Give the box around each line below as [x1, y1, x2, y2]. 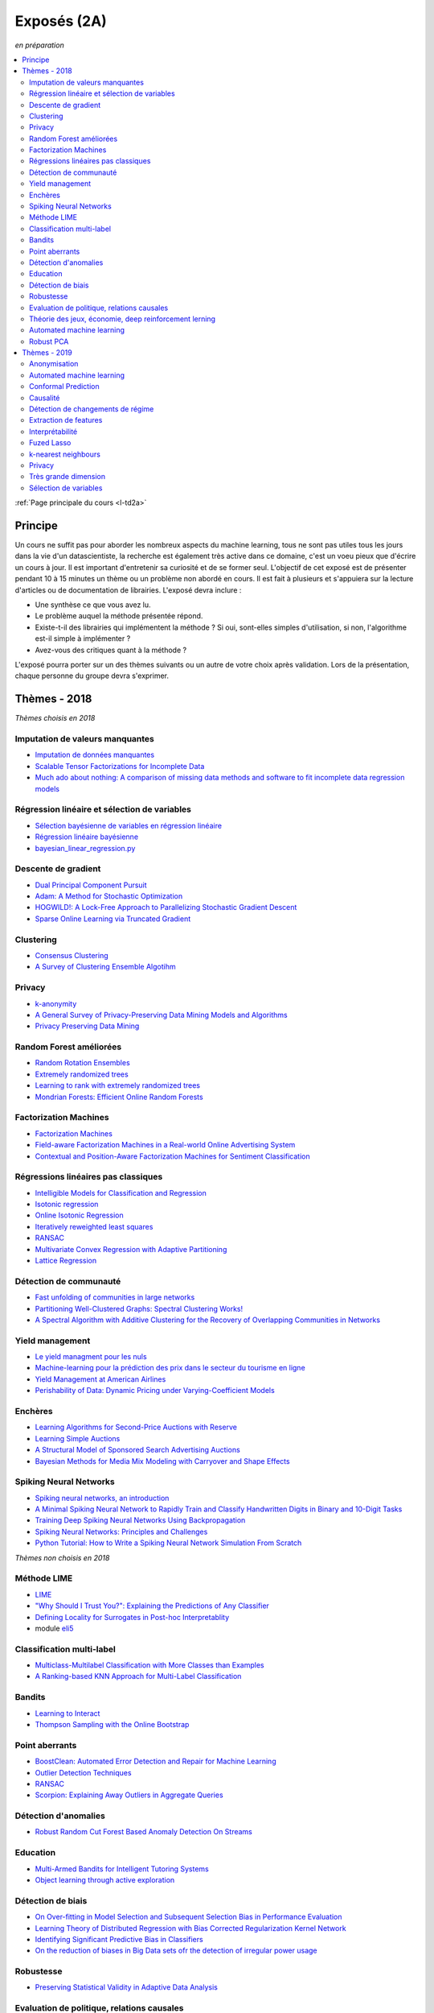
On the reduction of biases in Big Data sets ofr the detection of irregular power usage [35, 1945, 317, 1956]
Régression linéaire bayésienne [35, 832, 139, 841]
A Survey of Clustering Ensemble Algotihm [35, 962, 176, 972]
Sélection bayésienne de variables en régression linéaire [35, 820, 223, 830]
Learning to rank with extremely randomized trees [35, 1081, 201, 1090]
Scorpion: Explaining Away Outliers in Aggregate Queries [35, 1790, 224, 1800]
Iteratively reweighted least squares [35, 1221, 154, 1231]
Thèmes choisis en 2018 [14, 713, 96, 723]
